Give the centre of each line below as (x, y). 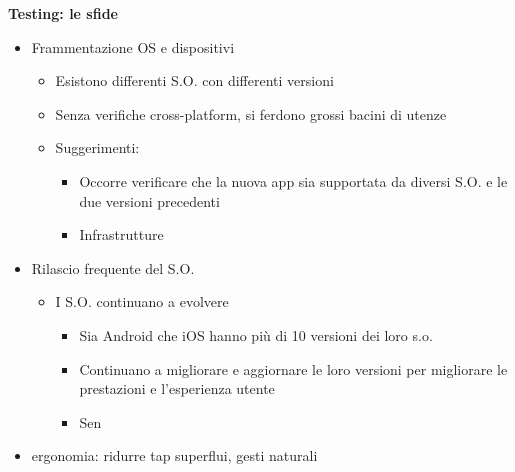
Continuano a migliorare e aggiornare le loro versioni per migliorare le (293, 368)
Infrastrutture (121, 234)
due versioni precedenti (149, 200)
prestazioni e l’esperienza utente (177, 388)
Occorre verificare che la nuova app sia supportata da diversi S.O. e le (293, 180)
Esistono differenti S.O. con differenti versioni (194, 80)
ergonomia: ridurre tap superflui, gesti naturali (174, 455)
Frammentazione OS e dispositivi (133, 46)
